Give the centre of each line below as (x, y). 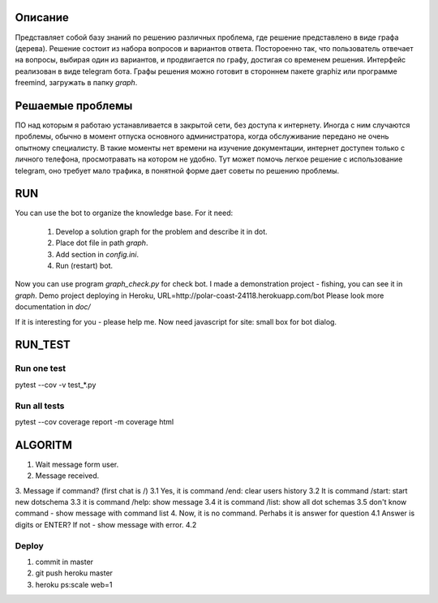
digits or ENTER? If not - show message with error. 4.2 (106, 524)
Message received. (67, 476)
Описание (42, 17)
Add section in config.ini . (97, 254)
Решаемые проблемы (74, 106)
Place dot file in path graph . (102, 243)
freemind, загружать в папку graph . (76, 83)
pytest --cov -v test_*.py (56, 385)
